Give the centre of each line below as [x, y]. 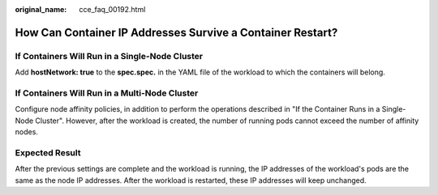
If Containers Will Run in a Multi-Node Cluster [107, 93]
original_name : [41, 9]
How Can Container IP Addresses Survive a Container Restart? [176, 32]
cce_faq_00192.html [112, 9]
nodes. [26, 132]
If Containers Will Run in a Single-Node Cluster [109, 56]
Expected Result [48, 152]
